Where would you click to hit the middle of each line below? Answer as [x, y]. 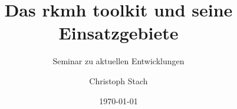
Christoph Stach [119, 80]
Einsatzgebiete [119, 33]
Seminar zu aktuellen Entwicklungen [119, 61]
